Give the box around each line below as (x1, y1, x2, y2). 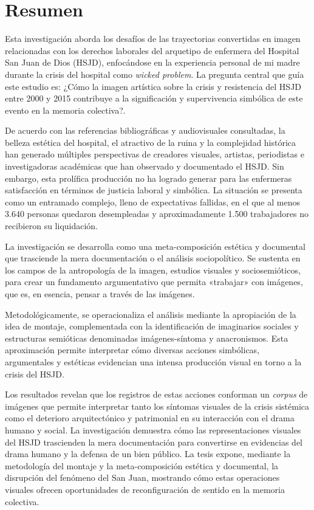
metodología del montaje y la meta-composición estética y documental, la (5, 459, 279, 472)
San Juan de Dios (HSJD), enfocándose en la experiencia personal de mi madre (5, 56, 300, 69)
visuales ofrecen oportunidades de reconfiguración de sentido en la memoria (5, 483, 285, 495)
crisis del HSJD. (5, 367, 64, 380)
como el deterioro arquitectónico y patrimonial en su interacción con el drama (5, 412, 295, 424)
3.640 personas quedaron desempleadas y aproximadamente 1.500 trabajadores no (5, 207, 309, 220)
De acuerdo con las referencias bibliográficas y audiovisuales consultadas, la (5, 124, 285, 137)
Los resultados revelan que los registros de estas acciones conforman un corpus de (5, 388, 308, 401)
